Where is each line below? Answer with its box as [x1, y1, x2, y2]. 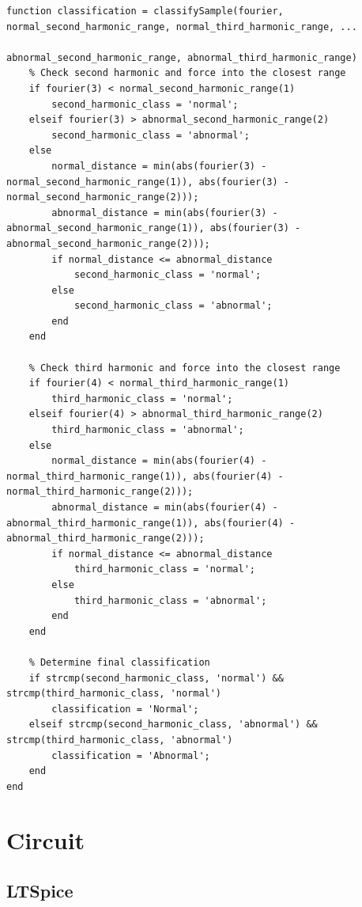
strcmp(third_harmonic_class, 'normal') [6, 688, 222, 700]
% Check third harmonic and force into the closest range [28, 362, 341, 374]
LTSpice [6, 879, 74, 903]
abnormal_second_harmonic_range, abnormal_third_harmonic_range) [6, 51, 357, 63]
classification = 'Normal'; [51, 703, 199, 715]
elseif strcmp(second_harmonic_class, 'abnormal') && [28, 719, 318, 731]
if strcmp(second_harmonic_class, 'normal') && [28, 672, 284, 684]
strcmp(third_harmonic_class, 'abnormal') [6, 734, 233, 746]
